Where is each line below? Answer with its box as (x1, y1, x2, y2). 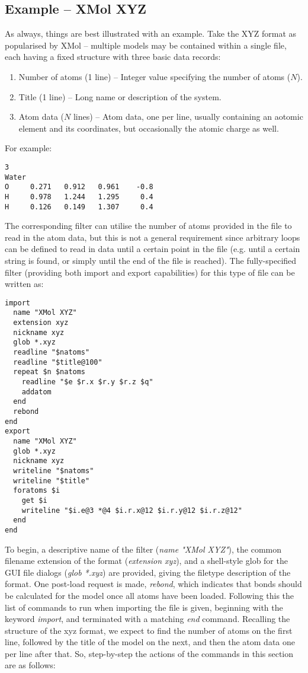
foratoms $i (13, 486, 60, 495)
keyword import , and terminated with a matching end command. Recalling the (5, 613, 290, 625)
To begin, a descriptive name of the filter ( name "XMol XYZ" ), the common (5, 543, 282, 555)
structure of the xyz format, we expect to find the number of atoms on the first (5, 624, 293, 636)
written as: (5, 278, 44, 290)
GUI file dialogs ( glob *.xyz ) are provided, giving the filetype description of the (5, 566, 291, 578)
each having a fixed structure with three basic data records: (5, 50, 221, 63)
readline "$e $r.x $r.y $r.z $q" (21, 378, 153, 387)
